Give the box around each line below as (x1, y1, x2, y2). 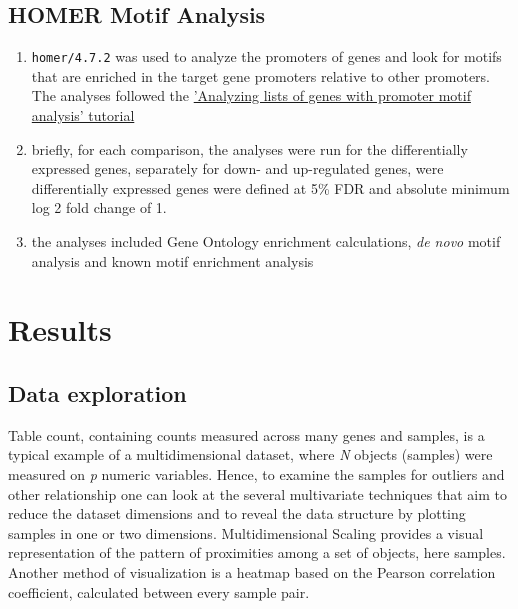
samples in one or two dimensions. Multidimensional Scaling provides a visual (8, 522, 484, 543)
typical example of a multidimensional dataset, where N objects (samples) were (8, 444, 493, 465)
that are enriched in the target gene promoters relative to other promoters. (31, 65, 491, 86)
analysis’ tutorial (31, 105, 135, 126)
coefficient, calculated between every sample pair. (8, 581, 310, 602)
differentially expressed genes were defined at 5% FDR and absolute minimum (31, 177, 510, 198)
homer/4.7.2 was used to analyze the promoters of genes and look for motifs (31, 46, 502, 67)
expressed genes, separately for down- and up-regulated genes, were (31, 158, 444, 179)
